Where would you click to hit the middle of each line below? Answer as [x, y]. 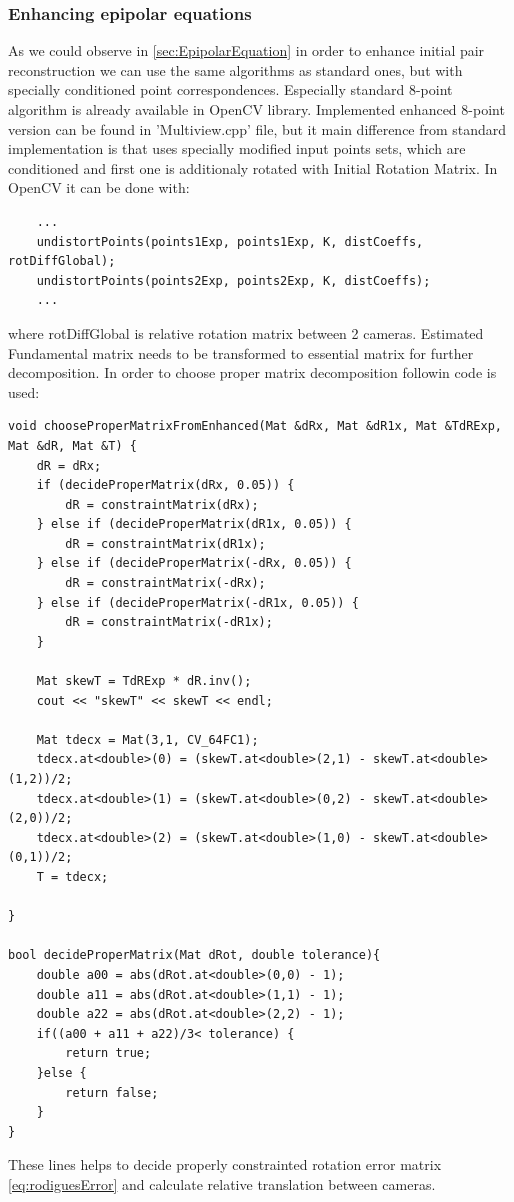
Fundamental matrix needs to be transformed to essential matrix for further [241, 352]
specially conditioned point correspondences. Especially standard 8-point [230, 89]
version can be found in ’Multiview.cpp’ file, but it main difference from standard [257, 128]
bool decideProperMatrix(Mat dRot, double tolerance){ [194, 955]
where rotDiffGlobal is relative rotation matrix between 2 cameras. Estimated [246, 332]
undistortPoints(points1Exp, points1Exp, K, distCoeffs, [230, 241]
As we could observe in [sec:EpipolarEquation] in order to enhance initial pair [246, 50]
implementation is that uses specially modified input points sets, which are [237, 148]
